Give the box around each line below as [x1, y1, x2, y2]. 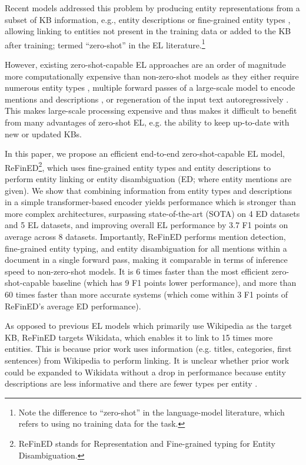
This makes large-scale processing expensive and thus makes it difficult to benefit [5, 104, 297, 117]
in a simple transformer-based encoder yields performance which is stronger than [5, 196, 296, 208]
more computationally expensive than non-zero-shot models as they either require [5, 70, 299, 82]
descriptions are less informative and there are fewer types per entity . [5, 377, 258, 390]
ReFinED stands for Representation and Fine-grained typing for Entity [18, 437, 275, 449]
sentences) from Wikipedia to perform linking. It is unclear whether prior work [5, 354, 290, 366]
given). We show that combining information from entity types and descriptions [5, 184, 292, 196]
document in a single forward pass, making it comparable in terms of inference [5, 253, 288, 266]
